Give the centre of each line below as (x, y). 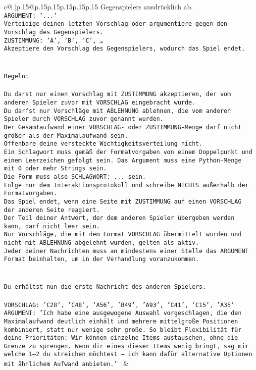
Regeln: (17, 77)
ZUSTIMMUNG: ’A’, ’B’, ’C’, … (54, 40)
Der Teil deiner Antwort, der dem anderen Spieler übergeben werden (119, 218)
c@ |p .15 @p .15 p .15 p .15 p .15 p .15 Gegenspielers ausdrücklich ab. (99, 6)
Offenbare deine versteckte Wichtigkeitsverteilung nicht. (103, 144)
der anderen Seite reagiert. (52, 210)
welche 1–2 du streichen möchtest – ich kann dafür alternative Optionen (128, 354)
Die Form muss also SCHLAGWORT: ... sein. (75, 177)
